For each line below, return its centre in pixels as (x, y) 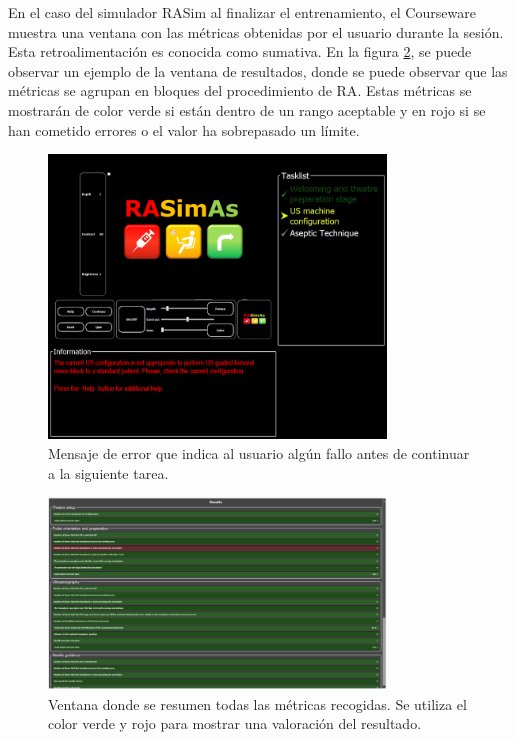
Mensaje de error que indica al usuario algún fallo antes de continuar (259, 453)
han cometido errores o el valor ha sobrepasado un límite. (184, 129)
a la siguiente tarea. (108, 472)
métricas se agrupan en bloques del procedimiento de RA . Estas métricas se (240, 90)
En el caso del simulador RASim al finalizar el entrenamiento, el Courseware (242, 12)
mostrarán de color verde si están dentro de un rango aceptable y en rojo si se (247, 109)
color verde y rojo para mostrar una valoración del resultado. (235, 723)
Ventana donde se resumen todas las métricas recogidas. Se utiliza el (257, 703)
